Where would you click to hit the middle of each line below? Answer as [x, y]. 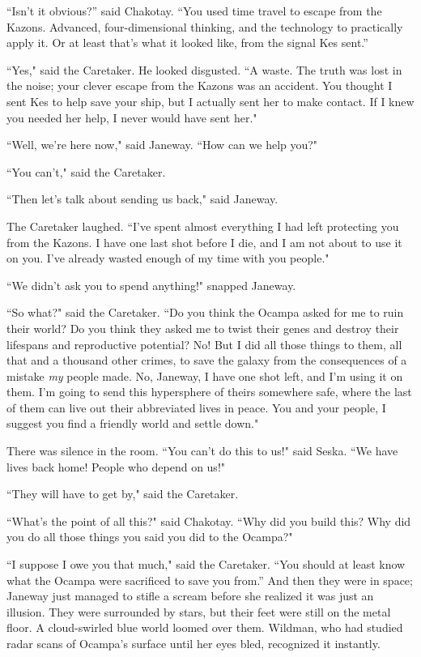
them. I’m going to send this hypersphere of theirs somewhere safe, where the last [209, 392]
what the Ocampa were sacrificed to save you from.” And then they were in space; [210, 580]
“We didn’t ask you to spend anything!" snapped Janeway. [151, 285]
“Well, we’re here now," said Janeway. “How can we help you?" [162, 145]
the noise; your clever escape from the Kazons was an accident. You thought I [200, 85]
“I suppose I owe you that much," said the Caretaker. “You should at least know [206, 564]
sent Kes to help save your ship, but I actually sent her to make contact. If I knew [210, 101]
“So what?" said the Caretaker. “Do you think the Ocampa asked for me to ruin [205, 312]
